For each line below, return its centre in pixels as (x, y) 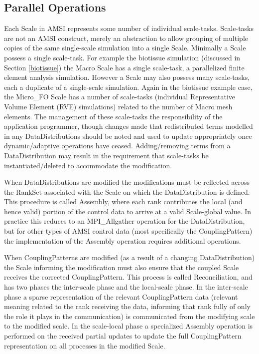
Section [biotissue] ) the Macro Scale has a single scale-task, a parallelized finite (124, 67)
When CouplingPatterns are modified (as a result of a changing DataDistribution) (129, 257)
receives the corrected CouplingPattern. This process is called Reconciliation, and (128, 277)
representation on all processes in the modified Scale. (85, 345)
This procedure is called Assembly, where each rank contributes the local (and (123, 201)
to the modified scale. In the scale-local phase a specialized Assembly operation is (129, 326)
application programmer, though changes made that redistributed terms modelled (129, 126)
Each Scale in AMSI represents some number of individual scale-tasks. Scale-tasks (129, 28)
